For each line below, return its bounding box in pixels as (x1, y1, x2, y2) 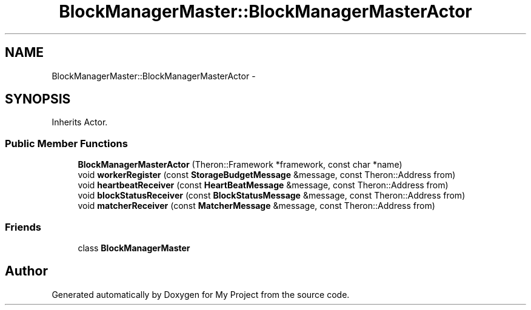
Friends (5, 220, 41, 233)
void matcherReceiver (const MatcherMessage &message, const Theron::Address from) (78, 200, 435, 211)
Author (5, 263, 48, 279)
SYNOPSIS (5, 91, 71, 107)
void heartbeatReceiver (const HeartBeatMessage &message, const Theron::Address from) (78, 180, 449, 191)
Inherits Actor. (52, 117, 108, 128)
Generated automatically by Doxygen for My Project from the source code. (52, 289, 350, 300)
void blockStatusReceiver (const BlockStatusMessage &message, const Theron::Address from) (78, 190, 466, 201)
